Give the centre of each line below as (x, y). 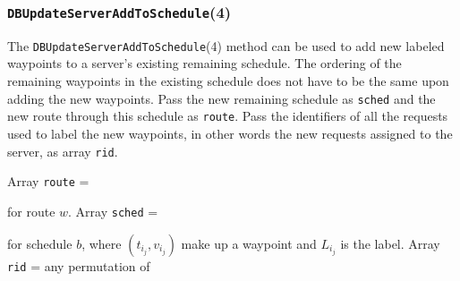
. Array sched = (113, 211)
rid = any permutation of (79, 265)
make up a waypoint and (249, 243)
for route (31, 211)
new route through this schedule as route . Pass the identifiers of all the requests (228, 116)
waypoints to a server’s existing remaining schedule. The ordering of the (204, 63)
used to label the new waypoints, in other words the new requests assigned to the (230, 133)
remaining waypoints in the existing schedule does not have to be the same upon (228, 81)
